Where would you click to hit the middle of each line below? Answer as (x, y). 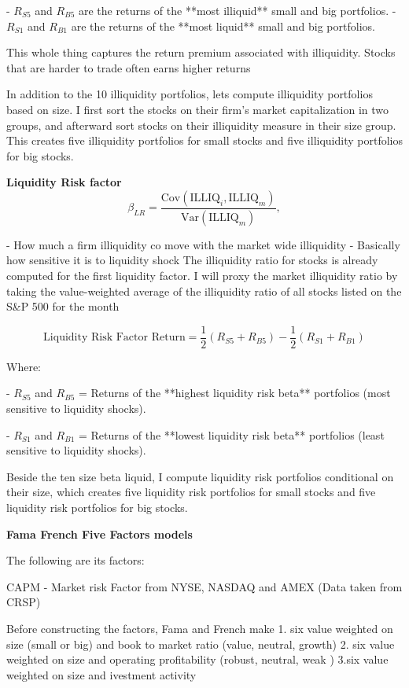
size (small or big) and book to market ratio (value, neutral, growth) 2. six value (201, 644)
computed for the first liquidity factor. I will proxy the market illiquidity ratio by (202, 275)
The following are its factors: (76, 560)
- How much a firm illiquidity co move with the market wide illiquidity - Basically (203, 244)
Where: (24, 366)
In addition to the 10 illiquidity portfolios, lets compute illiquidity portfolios (190, 94)
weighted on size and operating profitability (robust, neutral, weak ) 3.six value (197, 659)
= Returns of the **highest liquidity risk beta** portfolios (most (235, 393)
